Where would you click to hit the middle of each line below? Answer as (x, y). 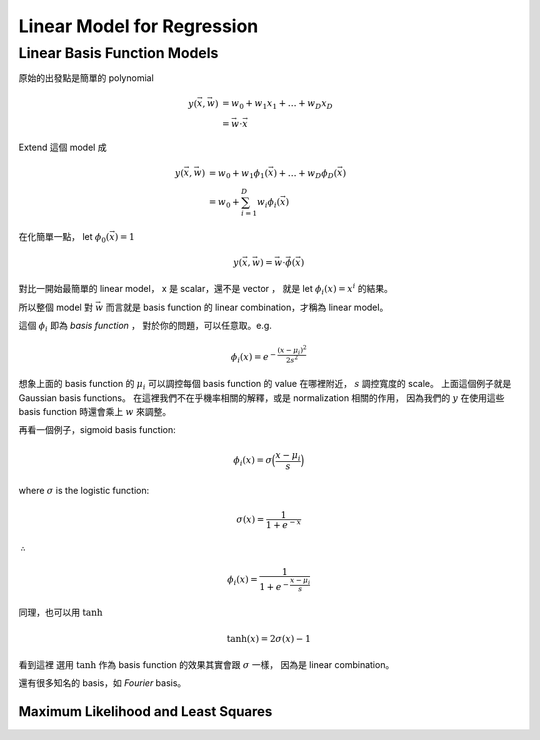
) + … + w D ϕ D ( (305, 174)
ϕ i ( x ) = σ (253, 461)
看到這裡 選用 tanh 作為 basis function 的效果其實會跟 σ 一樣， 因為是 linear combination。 (206, 665)
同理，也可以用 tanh (60, 612)
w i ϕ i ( (268, 203)
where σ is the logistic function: (84, 491)
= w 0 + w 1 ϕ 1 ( (238, 174)
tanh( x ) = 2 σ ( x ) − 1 (269, 638)
